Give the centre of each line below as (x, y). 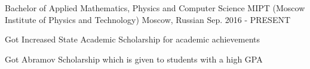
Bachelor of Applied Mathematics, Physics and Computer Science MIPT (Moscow (155, 8)
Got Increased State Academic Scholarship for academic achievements (132, 39)
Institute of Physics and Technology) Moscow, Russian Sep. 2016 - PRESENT (148, 19)
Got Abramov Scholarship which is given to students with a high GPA (134, 59)
